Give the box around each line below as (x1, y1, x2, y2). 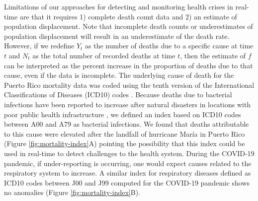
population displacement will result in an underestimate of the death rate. (4, 30, 230, 41)
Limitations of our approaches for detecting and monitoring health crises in (4, 1, 233, 11)
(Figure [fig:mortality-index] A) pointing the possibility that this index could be (4, 138, 245, 149)
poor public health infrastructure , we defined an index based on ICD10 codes (4, 109, 241, 119)
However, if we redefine (4, 40, 75, 51)
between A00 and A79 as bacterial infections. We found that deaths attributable (4, 119, 249, 129)
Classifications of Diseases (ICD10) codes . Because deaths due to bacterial (4, 89, 232, 100)
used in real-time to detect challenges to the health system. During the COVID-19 (4, 148, 255, 158)
